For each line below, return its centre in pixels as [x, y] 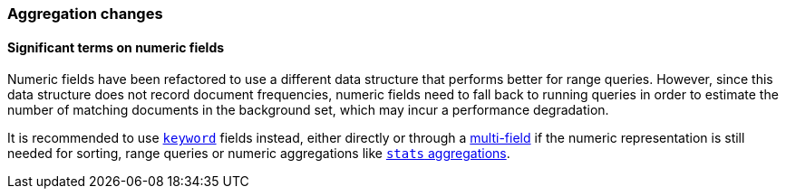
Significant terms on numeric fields [116, 47]
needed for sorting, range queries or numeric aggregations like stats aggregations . [259, 154]
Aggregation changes [85, 14]
